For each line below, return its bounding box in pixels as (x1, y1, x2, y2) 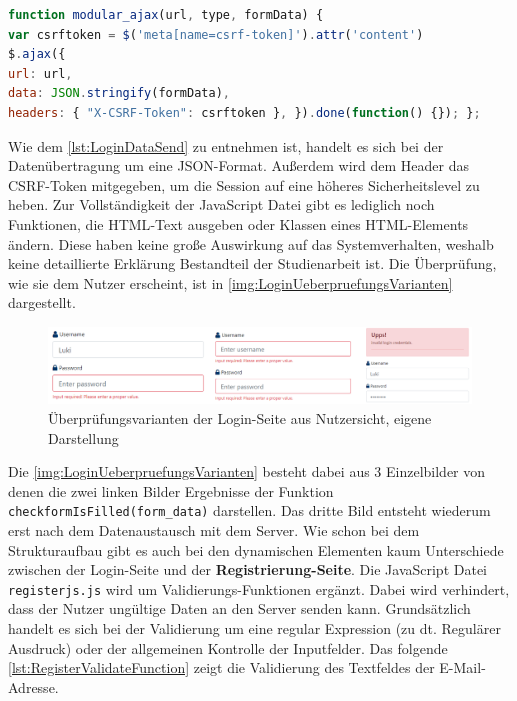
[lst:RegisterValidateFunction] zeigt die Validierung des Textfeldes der (8, 657, 435, 678)
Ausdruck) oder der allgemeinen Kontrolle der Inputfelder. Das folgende (8, 637, 448, 658)
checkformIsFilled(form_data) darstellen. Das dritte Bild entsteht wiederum (8, 500, 491, 521)
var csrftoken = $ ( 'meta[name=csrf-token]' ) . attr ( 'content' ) (8, 27, 424, 42)
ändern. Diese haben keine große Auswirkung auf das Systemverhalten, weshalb (8, 233, 494, 254)
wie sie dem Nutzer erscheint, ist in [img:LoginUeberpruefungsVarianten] (8, 272, 453, 293)
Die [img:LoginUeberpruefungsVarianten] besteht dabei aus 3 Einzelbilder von (8, 461, 486, 482)
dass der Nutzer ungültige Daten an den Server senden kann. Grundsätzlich (8, 598, 471, 619)
